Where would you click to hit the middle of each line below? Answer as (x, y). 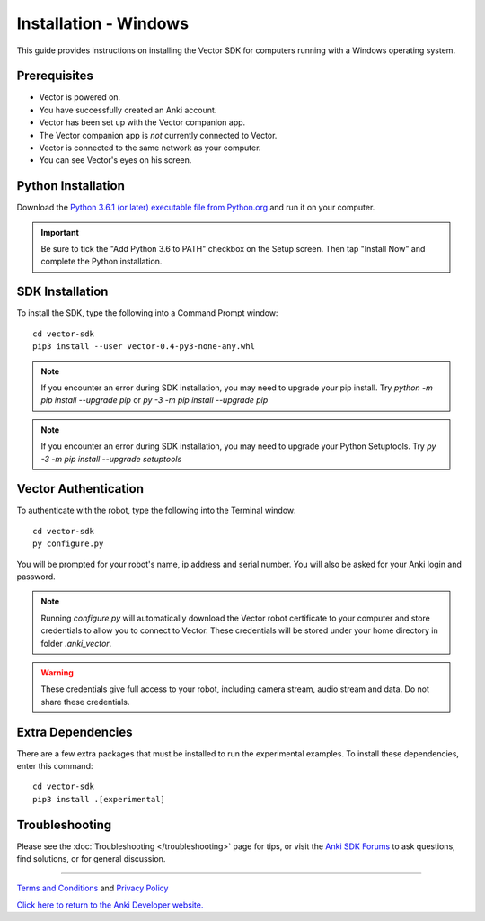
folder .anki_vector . (76, 643)
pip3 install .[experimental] (99, 799)
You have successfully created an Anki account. (128, 110)
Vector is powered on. (80, 97)
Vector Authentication (80, 489)
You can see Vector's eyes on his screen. (115, 160)
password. (36, 577)
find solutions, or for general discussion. (91, 859)
